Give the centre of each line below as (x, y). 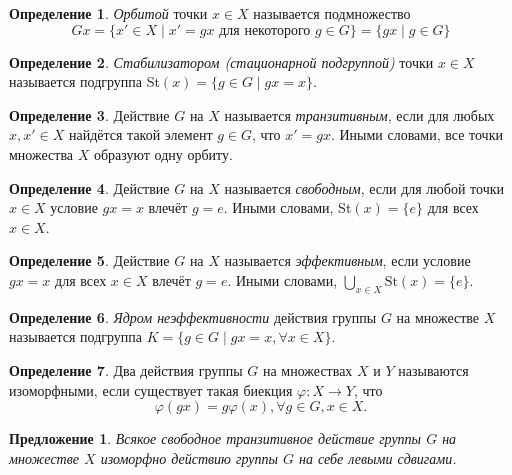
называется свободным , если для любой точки (364, 187)
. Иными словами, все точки (416, 134)
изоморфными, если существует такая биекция (151, 389)
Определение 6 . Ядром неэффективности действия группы (193, 316)
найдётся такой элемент (140, 134)
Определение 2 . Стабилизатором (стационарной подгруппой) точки (221, 61)
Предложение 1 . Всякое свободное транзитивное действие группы (215, 438)
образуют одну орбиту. (163, 153)
